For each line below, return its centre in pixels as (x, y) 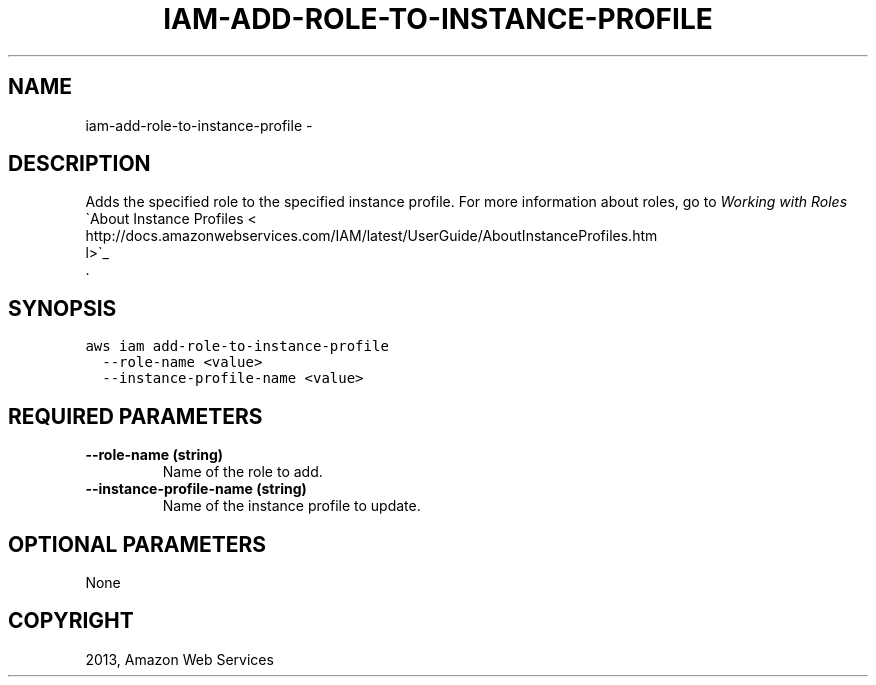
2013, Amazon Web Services (179, 659)
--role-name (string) (154, 455)
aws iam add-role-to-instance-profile (237, 346)
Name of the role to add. (242, 472)
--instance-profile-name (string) (196, 489)
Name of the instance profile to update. (291, 506)
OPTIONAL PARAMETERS (137, 544)
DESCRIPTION (79, 164)
